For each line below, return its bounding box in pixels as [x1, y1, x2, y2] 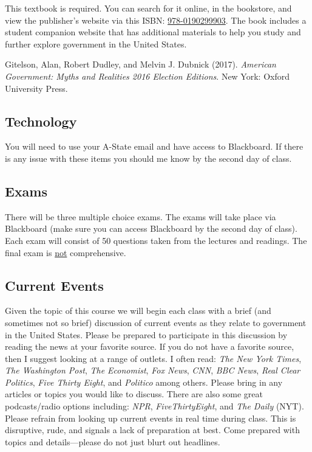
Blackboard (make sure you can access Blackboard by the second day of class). [5, 222, 297, 235]
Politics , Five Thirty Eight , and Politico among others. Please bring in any [5, 375, 283, 388]
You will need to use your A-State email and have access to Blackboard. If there [5, 140, 304, 153]
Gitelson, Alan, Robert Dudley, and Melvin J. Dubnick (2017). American [5, 58, 276, 71]
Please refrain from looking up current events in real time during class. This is [5, 411, 296, 424]
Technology [5, 111, 77, 130]
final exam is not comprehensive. [5, 246, 126, 259]
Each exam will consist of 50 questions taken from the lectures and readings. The [5, 234, 307, 246]
